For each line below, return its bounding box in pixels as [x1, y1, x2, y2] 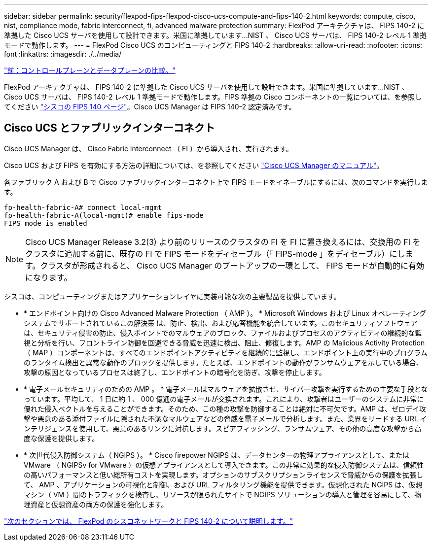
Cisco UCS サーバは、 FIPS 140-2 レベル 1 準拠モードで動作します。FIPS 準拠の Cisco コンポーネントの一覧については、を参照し [4, 93, 422, 101]
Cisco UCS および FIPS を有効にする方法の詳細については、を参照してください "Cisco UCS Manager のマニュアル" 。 [4, 161, 384, 170]
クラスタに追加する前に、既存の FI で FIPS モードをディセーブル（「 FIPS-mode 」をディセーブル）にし [25, 248, 405, 259]
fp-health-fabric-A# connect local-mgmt [4, 203, 162, 211]
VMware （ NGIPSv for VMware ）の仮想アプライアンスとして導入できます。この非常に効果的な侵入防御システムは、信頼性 [24, 460, 424, 469]
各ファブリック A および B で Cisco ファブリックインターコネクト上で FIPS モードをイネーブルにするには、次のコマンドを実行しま [4, 177, 428, 186]
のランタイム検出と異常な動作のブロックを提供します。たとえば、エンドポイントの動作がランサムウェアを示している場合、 [24, 358, 423, 367]
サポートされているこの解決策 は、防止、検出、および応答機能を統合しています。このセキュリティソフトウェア [58, 318, 418, 327]
